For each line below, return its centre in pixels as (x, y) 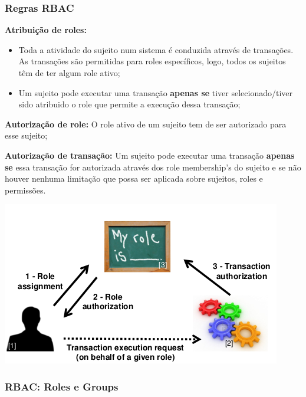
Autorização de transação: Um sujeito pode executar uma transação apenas (150, 155)
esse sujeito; (26, 135)
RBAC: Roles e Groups (62, 386)
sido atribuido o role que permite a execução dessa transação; (129, 104)
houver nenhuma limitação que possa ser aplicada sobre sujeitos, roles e (134, 178)
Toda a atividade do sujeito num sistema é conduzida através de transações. (156, 49)
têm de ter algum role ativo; (69, 73)
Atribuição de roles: (46, 30)
